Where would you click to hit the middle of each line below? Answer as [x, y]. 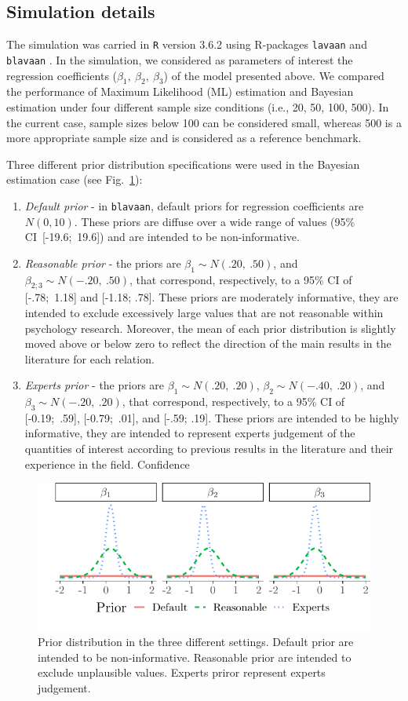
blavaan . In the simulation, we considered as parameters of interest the [180, 59]
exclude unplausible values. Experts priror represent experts [182, 672]
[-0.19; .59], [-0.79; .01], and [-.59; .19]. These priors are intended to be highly [212, 417]
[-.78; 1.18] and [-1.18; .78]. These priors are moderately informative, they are [211, 297]
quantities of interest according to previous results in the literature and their [209, 449]
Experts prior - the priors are [95, 385]
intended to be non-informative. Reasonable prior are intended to [195, 657]
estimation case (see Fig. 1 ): [75, 179]
